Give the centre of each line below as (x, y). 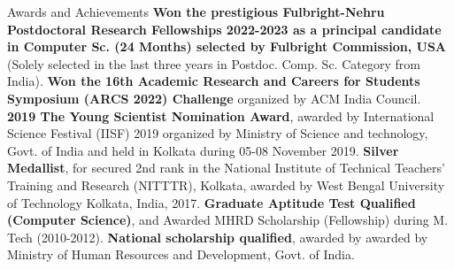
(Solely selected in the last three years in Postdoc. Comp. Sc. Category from (214, 63)
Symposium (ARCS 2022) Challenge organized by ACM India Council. (214, 98)
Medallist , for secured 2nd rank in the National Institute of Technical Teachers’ (226, 168)
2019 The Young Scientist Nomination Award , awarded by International (221, 115)
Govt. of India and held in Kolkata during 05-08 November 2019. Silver (203, 150)
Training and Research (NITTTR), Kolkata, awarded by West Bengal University (226, 184)
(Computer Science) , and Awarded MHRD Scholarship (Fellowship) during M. (228, 220)
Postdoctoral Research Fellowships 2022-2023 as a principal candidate (224, 29)
